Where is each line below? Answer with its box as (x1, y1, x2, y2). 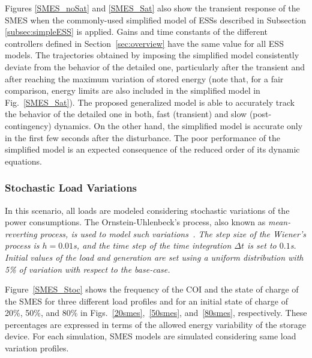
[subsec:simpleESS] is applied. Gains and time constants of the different (5, 25, 268, 38)
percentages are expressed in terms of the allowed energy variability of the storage (5, 318, 306, 330)
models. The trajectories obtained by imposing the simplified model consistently (5, 49, 299, 61)
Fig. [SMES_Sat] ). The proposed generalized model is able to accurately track (5, 96, 295, 108)
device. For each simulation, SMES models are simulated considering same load (5, 330, 296, 342)
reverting (5, 227, 37, 240)
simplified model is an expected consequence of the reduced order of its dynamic (5, 143, 300, 156)
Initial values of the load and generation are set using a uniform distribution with (5, 250, 304, 263)
